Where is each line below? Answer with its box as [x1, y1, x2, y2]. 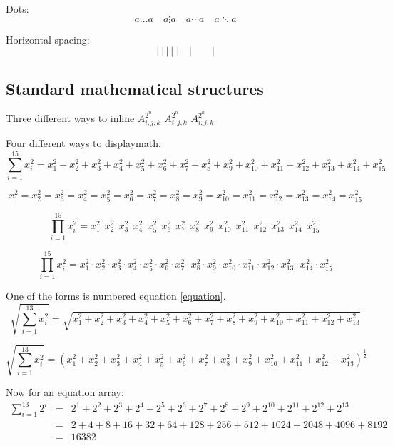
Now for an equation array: [6, 385, 124, 400]
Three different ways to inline [6, 111, 135, 126]
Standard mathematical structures [6, 77, 264, 99]
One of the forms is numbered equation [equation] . [6, 288, 226, 303]
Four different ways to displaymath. [6, 136, 161, 151]
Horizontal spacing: [6, 31, 90, 46]
